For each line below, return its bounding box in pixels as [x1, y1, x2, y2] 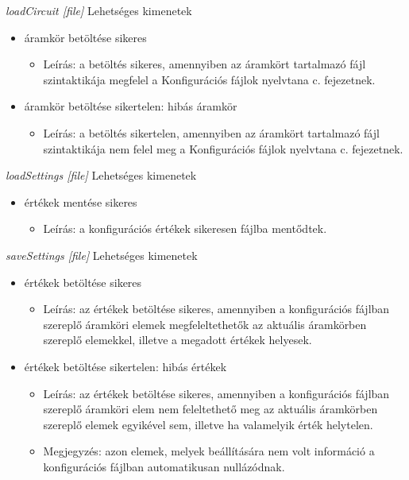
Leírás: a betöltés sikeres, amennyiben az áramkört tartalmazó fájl [43, 56, 366, 72]
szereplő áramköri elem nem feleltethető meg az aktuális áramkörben [43, 401, 378, 417]
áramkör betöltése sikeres [24, 29, 147, 45]
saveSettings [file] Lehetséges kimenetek [6, 246, 198, 263]
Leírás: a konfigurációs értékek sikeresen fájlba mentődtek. [43, 220, 327, 237]
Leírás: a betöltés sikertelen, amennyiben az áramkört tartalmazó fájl [43, 124, 380, 141]
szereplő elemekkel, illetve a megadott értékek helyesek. [43, 331, 312, 348]
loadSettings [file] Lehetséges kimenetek [6, 167, 197, 184]
